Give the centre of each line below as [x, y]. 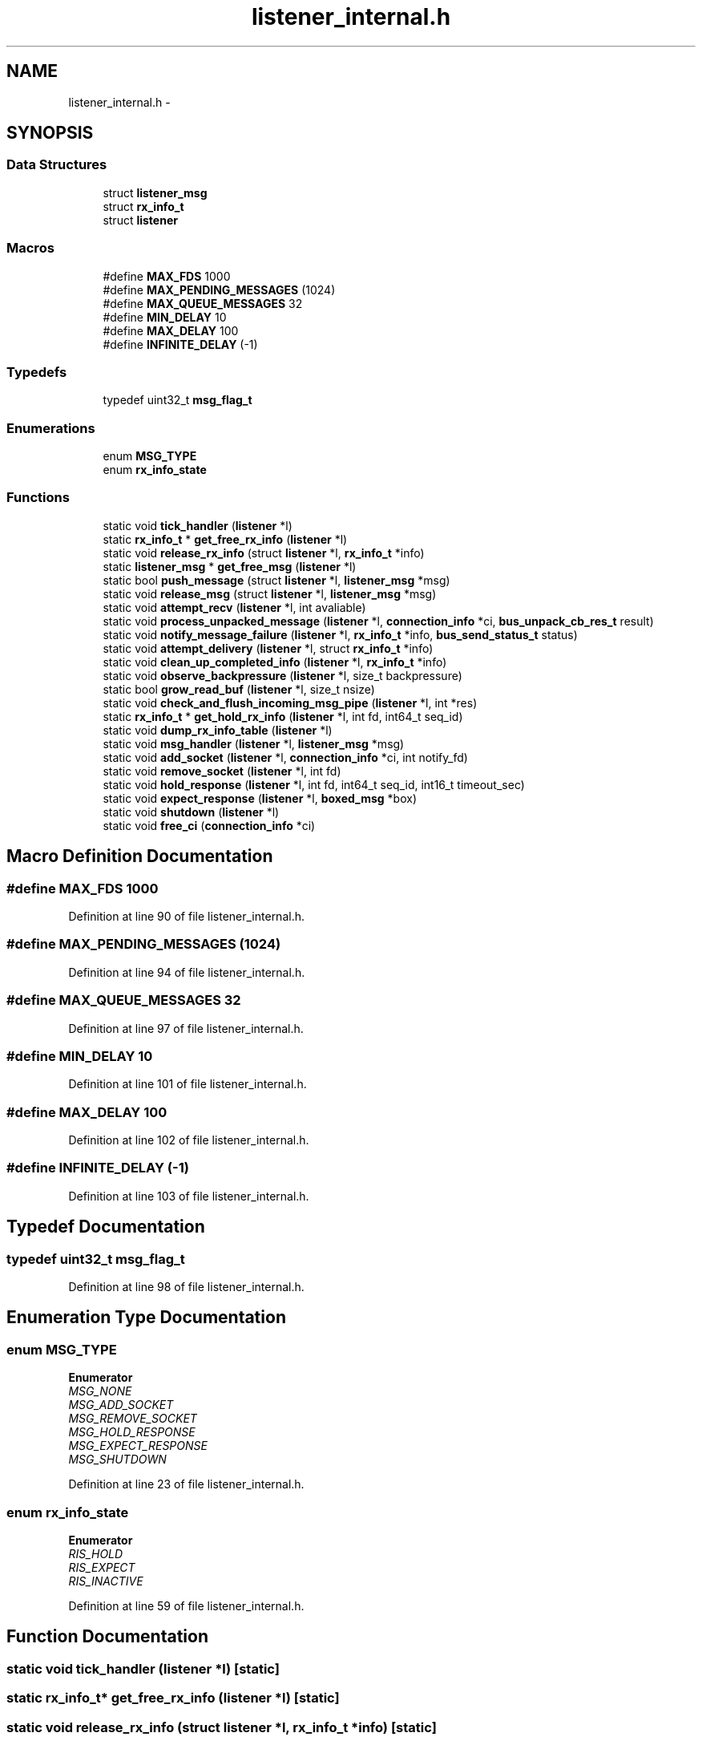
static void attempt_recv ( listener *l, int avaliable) [234, 607]
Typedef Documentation [106, 1227]
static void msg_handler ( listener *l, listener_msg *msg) [254, 743]
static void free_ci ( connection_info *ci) [209, 825]
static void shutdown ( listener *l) [191, 812]
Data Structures [57, 165]
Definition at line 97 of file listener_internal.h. [186, 1028]
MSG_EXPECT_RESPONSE [138, 1446]
